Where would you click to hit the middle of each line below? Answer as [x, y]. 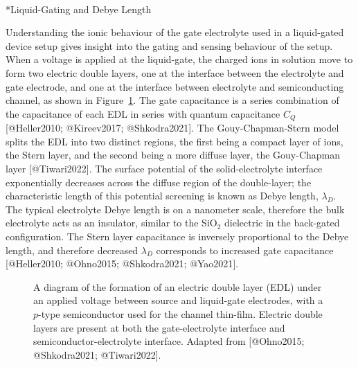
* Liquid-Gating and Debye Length [79, 9]
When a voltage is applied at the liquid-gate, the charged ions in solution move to [179, 59]
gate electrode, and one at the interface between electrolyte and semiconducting [175, 86]
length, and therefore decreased [72, 250]
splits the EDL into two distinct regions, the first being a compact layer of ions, [174, 141]
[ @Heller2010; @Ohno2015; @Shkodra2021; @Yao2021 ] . [122, 263]
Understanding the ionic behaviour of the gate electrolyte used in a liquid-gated [175, 32]
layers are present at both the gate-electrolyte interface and [159, 327]
